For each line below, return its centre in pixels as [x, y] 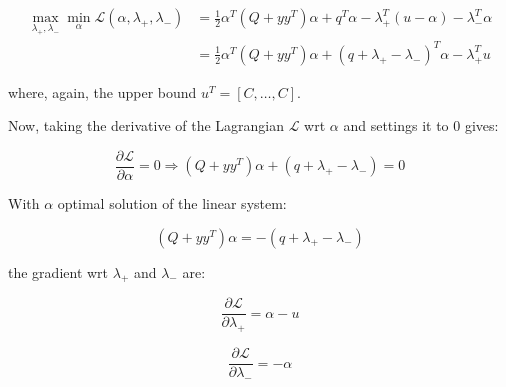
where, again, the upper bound [102, 91]
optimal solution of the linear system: [172, 202]
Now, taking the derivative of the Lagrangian [146, 125]
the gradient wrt [58, 271]
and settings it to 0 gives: [421, 125]
